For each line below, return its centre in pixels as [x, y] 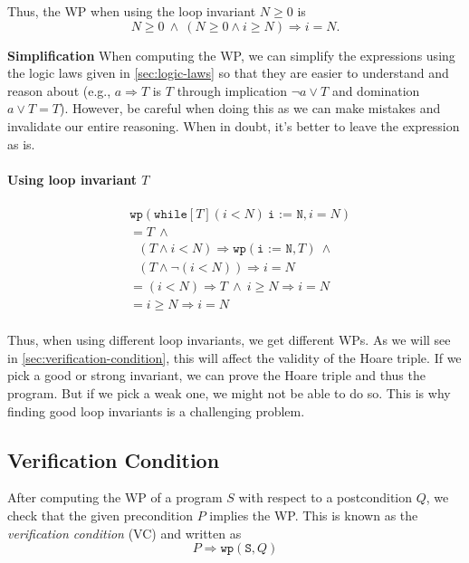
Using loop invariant [72, 179]
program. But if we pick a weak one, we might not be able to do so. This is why [229, 392]
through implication [232, 90]
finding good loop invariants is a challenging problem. [156, 410]
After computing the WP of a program [115, 497]
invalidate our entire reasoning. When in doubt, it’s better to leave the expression [234, 125]
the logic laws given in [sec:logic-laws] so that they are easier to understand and [228, 73]
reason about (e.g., [59, 90]
